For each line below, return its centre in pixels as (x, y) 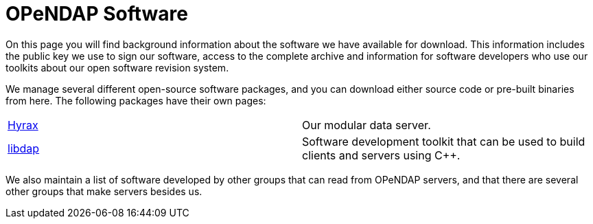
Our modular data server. (367, 125)
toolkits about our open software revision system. (117, 67)
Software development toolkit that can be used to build (444, 141)
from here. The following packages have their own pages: (136, 100)
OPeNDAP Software (97, 14)
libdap (24, 148)
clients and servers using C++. (381, 155)
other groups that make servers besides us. (104, 191)
